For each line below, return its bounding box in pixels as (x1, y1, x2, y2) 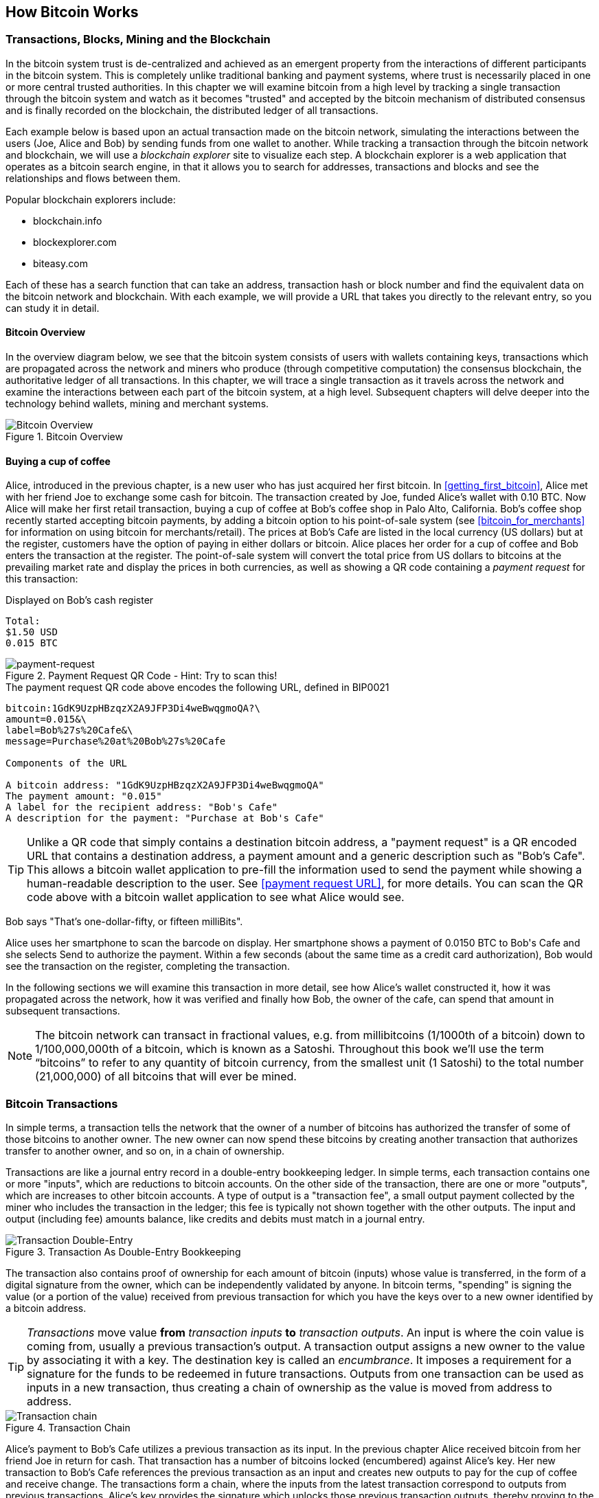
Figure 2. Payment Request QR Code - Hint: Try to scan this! (5, 670, 278, 682)
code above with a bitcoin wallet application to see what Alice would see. (27, 890, 405, 905)
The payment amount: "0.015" (5, 791, 162, 802)
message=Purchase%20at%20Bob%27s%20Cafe (5, 736, 226, 747)
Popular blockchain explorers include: (5, 193, 176, 205)
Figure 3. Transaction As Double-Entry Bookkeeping (5, 1245, 241, 1258)
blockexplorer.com (33, 236, 117, 248)
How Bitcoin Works (5, 3, 139, 21)
